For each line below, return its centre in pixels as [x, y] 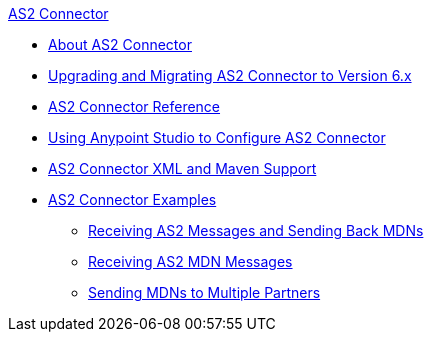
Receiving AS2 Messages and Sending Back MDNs [256, 230]
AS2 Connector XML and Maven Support [182, 168]
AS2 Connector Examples [132, 199]
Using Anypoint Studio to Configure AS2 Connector [217, 137]
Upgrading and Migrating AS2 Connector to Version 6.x [230, 75]
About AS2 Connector [120, 44]
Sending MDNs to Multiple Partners [204, 292]
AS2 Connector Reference [134, 106]
